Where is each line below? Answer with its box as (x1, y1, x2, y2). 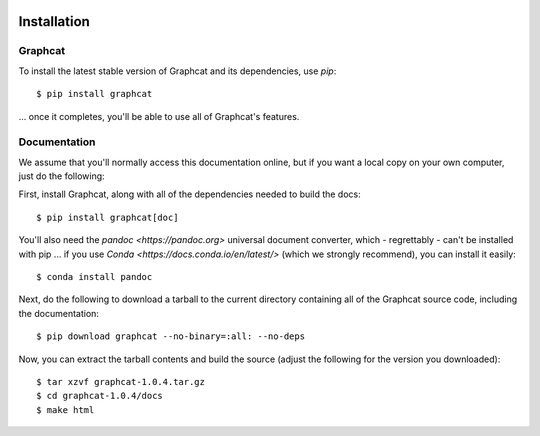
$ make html (36, 404, 95, 415)
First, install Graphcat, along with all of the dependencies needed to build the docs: (18, 188, 361, 200)
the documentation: (18, 307, 100, 319)
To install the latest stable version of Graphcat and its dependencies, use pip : (18, 65, 337, 77)
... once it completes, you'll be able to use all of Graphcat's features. (18, 110, 300, 122)
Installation (18, 13, 90, 30)
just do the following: (18, 170, 105, 182)
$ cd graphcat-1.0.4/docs (36, 390, 164, 402)
